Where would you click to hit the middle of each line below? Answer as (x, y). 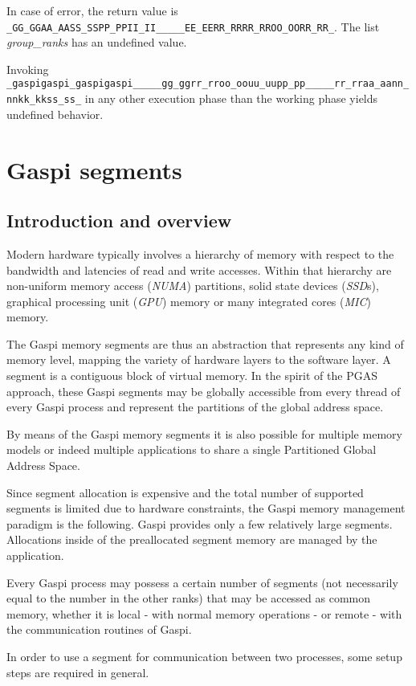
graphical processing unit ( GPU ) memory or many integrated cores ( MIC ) (189, 301)
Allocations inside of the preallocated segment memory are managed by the (192, 539)
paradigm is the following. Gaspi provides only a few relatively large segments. (200, 523)
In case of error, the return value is (92, 10)
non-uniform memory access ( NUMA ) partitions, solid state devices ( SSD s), (193, 286)
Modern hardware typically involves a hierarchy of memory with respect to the (200, 253)
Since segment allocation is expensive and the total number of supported (185, 492)
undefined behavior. (55, 114)
